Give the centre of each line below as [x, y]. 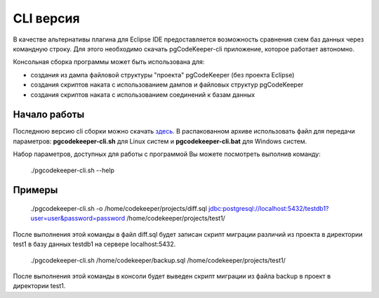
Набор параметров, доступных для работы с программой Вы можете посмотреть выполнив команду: [167, 154]
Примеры [35, 190]
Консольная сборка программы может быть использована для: [109, 62]
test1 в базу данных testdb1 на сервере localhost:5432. [94, 244]
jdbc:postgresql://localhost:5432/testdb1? [268, 208]
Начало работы [49, 115]
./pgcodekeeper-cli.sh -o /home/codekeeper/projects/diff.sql [119, 208]
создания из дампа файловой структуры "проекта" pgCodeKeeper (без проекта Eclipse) [162, 74]
